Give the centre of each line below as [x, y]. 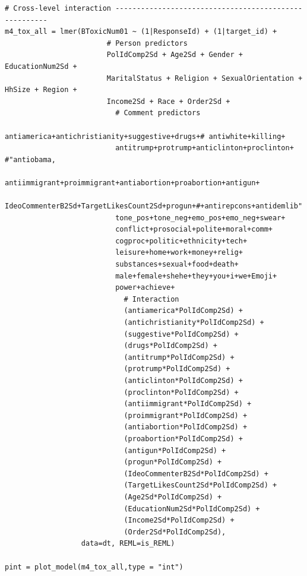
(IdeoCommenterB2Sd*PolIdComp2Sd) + [196, 474]
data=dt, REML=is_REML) [128, 544]
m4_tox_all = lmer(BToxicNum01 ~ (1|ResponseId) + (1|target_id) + [141, 32]
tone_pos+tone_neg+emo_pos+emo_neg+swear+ [200, 218]
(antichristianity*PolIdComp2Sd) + [194, 323]
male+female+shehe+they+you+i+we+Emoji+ [196, 276]
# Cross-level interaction [58, 8]
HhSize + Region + [41, 90]
